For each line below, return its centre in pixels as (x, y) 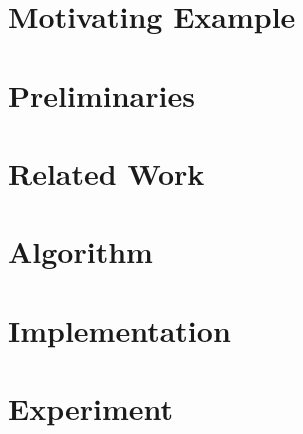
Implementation (119, 329)
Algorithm (80, 251)
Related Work (106, 172)
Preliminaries (101, 94)
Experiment (91, 408)
